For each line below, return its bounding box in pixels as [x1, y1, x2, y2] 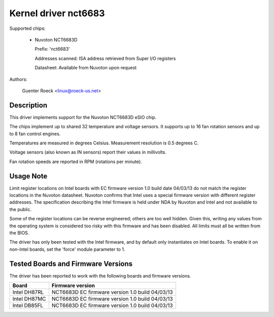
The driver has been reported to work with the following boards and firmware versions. [9, 272, 191, 279]
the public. [9, 206, 32, 212]
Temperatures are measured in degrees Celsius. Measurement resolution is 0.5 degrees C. [9, 140, 199, 146]
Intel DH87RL [12, 289, 44, 296]
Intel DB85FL [12, 302, 44, 309]
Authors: [9, 76, 27, 82]
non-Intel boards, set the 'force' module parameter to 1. [9, 246, 125, 252]
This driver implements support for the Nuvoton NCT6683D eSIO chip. [9, 114, 157, 120]
